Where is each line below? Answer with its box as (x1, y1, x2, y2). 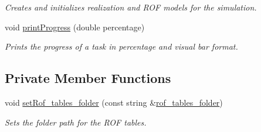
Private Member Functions (5, 69, 171, 87)
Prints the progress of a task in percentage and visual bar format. (5, 40, 238, 53)
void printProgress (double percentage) (5, 20, 145, 33)
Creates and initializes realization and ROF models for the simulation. (5, 1, 257, 13)
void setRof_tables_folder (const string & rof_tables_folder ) (5, 96, 223, 108)
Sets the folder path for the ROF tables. (5, 116, 147, 128)
